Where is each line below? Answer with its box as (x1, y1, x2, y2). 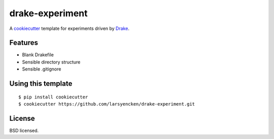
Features (9, 39, 38, 47)
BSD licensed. (9, 127, 39, 133)
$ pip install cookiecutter (18, 94, 88, 100)
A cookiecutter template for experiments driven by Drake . (9, 25, 129, 31)
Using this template (9, 79, 73, 88)
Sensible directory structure (22, 59, 81, 65)
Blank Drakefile (22, 52, 54, 58)
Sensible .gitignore (22, 66, 61, 72)
